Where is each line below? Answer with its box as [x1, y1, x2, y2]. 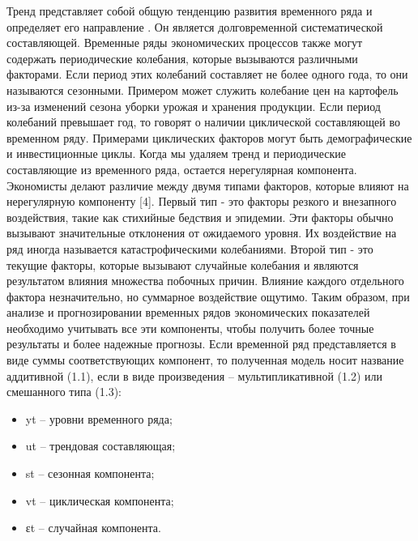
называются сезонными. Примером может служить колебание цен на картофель [6, 81, 399, 98]
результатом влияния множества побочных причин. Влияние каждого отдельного [6, 272, 404, 289]
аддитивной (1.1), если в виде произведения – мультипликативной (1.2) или [6, 367, 382, 384]
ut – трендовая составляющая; [25, 437, 176, 454]
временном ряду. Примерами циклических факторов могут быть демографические [6, 129, 412, 146]
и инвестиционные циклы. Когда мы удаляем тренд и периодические [6, 145, 347, 162]
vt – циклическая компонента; [25, 492, 174, 509]
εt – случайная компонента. [25, 519, 161, 536]
